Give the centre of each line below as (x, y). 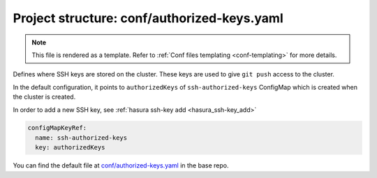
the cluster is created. (44, 97)
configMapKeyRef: (57, 128)
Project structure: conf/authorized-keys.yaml (148, 18)
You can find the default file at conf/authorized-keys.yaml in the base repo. (121, 165)
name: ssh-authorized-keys (81, 138)
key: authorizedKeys (70, 147)
